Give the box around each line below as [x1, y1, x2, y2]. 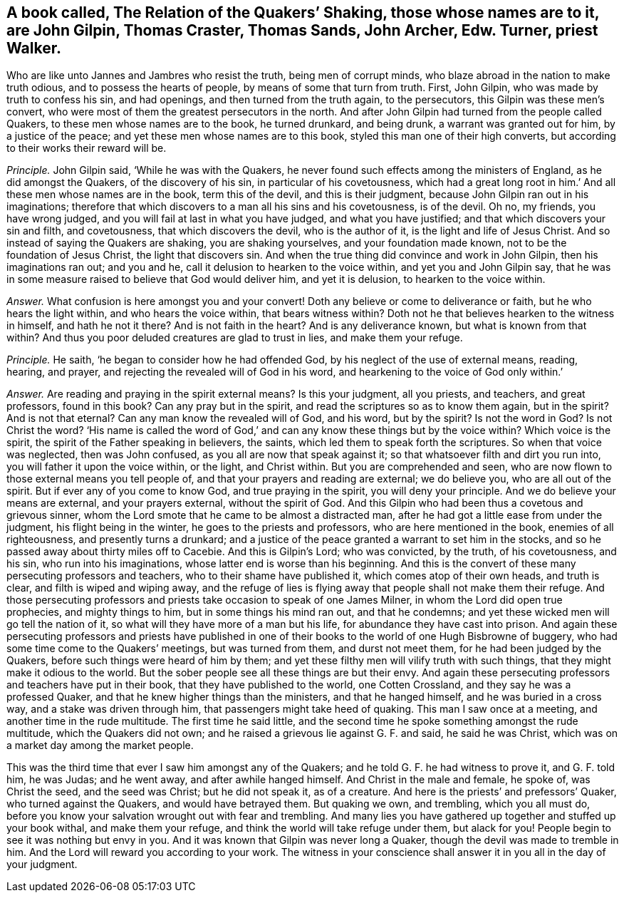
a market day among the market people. [6, 739, 194, 752]
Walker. [6, 39, 61, 57]
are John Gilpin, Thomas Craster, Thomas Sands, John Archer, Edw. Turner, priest [6, 21, 598, 39]
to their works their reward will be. [6, 142, 167, 155]
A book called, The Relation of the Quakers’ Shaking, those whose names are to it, [6, 4, 599, 21]
